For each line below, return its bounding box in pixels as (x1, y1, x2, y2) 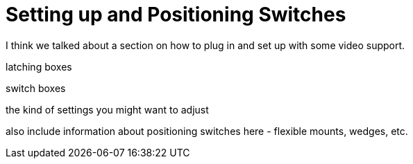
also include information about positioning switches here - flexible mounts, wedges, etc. (6, 125, 408, 137)
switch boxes (6, 82, 66, 94)
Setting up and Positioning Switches (6, 3, 346, 26)
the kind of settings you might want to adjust (6, 103, 209, 116)
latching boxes (6, 60, 72, 73)
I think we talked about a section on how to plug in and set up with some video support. (6, 39, 405, 51)
